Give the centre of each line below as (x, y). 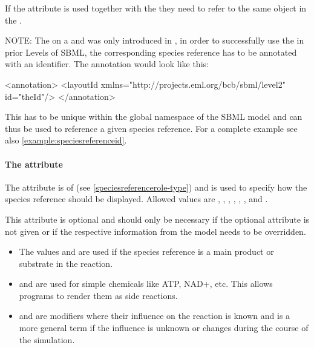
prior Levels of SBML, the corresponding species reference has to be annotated (151, 52)
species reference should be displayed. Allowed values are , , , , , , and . (136, 199)
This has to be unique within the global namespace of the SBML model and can (154, 117)
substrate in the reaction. (66, 263)
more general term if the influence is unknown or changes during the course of (164, 328)
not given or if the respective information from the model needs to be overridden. (155, 231)
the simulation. (47, 339)
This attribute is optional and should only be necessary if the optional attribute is (157, 219)
